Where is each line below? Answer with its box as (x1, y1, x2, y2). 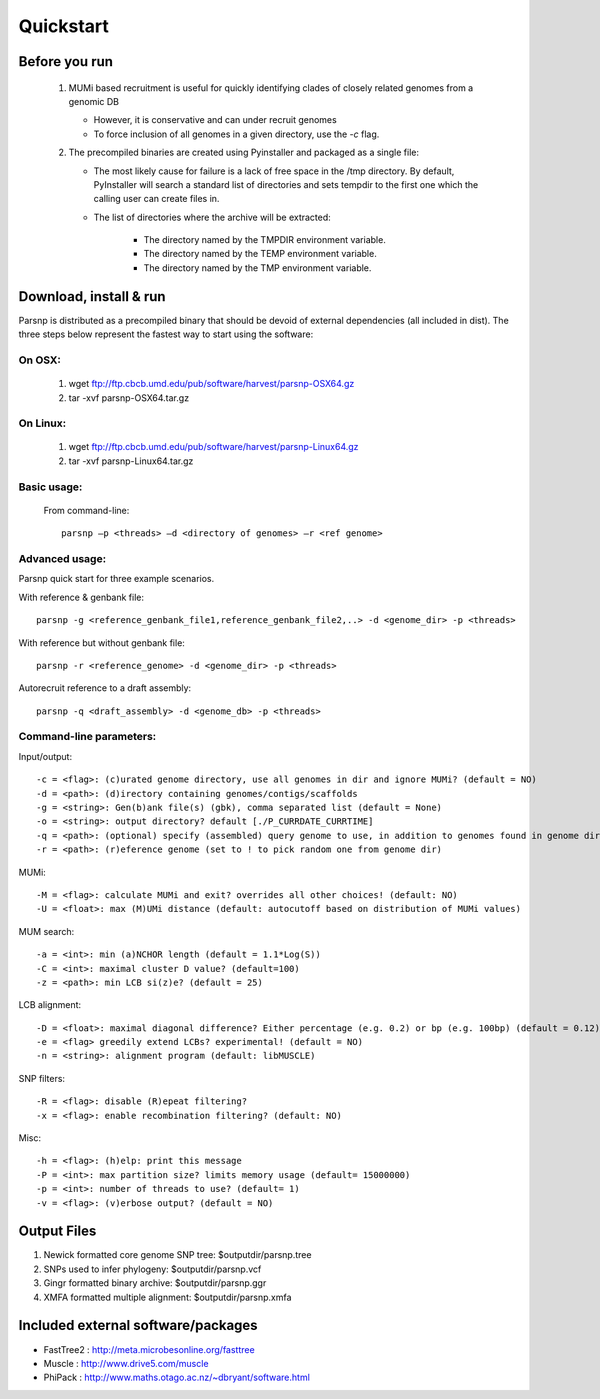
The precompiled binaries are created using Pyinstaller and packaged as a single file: (68, 146, 420, 159)
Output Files (18, 1223, 97, 1240)
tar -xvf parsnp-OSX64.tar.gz (68, 391, 190, 404)
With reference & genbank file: (18, 591, 145, 603)
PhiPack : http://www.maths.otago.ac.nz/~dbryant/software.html (43, 1371, 310, 1384)
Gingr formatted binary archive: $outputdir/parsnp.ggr (43, 1277, 267, 1289)
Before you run (18, 53, 114, 70)
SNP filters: (18, 1072, 65, 1084)
